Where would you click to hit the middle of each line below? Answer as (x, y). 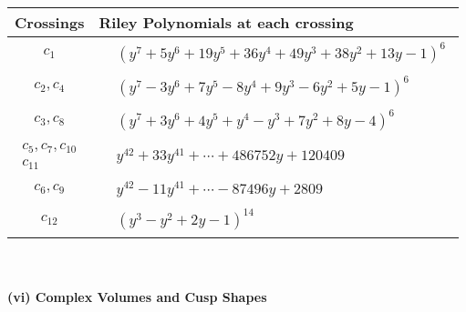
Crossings (50, 22)
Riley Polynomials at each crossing (226, 22)
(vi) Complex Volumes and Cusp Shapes (137, 297)
